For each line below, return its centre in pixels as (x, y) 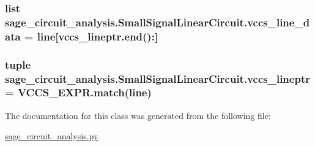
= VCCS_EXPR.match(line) (78, 92)
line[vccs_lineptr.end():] (98, 36)
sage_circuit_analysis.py (52, 136)
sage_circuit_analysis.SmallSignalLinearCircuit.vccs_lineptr (157, 78)
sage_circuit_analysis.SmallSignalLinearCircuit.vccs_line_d (157, 22)
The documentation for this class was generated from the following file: (138, 115)
